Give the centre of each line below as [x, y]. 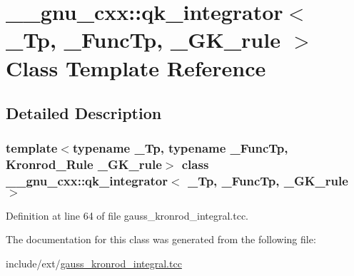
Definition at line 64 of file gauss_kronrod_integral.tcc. [127, 215]
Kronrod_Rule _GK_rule [84, 164]
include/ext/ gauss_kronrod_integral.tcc [94, 263]
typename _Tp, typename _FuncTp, [180, 148]
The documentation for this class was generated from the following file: [161, 239]
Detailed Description [84, 113]
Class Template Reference [136, 67]
